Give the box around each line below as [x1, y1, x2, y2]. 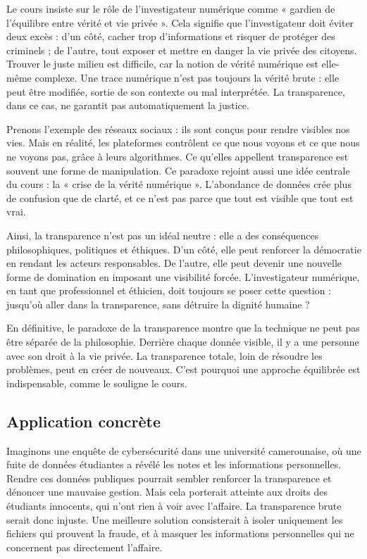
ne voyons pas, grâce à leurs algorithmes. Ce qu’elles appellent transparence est [6, 149, 349, 163]
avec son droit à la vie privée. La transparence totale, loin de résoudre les [6, 348, 323, 363]
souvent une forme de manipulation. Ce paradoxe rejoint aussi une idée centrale [6, 163, 350, 177]
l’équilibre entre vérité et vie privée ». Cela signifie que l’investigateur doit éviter [6, 15, 354, 30]
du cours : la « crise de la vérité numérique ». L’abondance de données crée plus [6, 177, 352, 191]
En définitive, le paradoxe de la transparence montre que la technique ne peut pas [6, 320, 360, 335]
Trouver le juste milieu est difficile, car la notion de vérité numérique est [6, 56, 318, 71]
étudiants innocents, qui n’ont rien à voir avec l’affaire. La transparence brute [6, 498, 342, 513]
